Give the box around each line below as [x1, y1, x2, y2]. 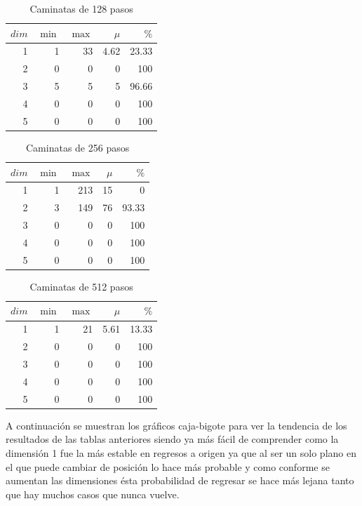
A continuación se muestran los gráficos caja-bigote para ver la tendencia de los [6, 418, 347, 432]
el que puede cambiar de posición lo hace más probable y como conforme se [6, 459, 330, 474]
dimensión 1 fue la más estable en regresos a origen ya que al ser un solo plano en [6, 445, 356, 460]
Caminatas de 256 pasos [26, 140, 130, 154]
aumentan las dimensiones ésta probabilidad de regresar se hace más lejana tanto [6, 473, 354, 488]
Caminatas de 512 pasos [29, 279, 133, 293]
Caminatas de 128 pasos [29, 1, 133, 15]
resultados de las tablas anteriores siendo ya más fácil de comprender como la [6, 432, 339, 446]
